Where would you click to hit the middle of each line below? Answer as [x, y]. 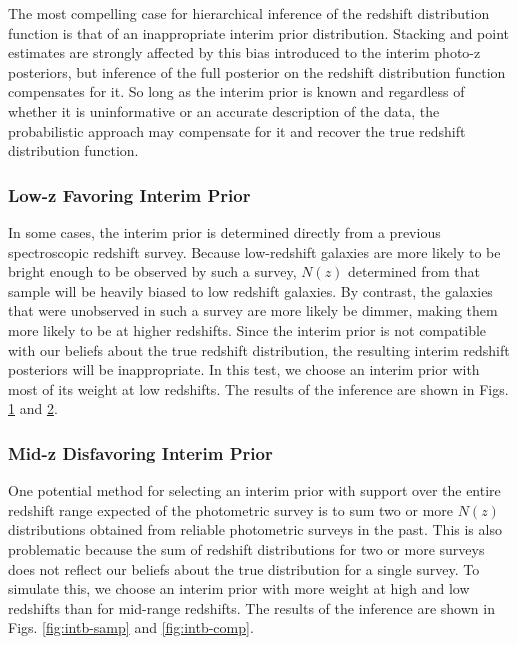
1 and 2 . [33, 408]
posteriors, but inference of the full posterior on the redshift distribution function [257, 71]
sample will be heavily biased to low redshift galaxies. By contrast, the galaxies [250, 290]
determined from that [414, 271]
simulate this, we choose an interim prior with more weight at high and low [239, 588]
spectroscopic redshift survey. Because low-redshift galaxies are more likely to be [254, 251]
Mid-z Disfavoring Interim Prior [140, 452]
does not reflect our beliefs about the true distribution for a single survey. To [244, 568]
